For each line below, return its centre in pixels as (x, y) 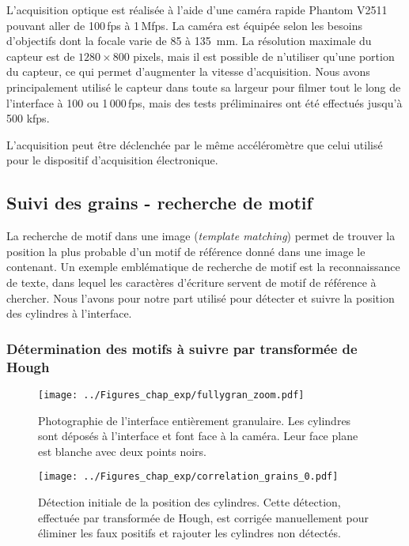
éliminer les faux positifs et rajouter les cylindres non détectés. (189, 533)
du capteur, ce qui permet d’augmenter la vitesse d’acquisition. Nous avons (188, 72)
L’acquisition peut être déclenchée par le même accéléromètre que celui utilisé (195, 144)
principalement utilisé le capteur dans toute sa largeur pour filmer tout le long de (204, 87)
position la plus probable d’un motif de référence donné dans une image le (186, 251)
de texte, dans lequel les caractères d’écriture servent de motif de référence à (191, 282)
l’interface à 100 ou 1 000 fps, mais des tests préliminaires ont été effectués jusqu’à (204, 102)
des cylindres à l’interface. (69, 313)
